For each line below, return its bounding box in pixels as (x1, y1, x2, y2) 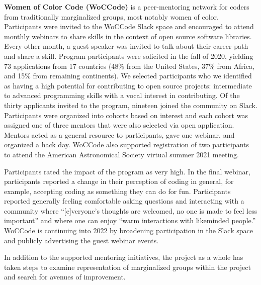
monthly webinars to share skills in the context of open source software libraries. (4, 31, 252, 41)
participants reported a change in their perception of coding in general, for (4, 176, 234, 186)
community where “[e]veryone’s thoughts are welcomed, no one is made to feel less (4, 205, 257, 216)
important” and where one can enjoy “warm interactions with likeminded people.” (4, 215, 256, 226)
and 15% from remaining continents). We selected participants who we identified (4, 70, 252, 81)
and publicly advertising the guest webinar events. (4, 235, 159, 245)
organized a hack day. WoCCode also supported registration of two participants (4, 139, 249, 150)
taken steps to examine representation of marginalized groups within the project (4, 261, 251, 272)
